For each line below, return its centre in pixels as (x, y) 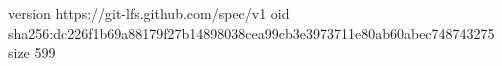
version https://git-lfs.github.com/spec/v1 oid (149, 13)
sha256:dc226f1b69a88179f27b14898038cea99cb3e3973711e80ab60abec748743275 (251, 32)
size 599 (32, 52)
